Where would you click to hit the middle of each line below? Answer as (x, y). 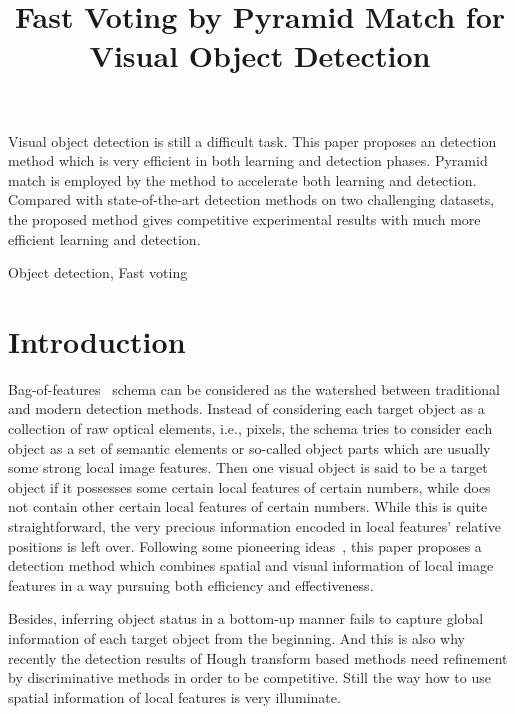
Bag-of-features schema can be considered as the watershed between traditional (254, 388)
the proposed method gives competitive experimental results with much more (244, 218)
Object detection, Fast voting (98, 272)
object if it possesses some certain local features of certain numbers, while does (249, 486)
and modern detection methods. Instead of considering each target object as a (246, 408)
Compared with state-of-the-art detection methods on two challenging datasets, (251, 199)
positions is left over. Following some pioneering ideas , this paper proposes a (245, 545)
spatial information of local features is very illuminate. (174, 696)
